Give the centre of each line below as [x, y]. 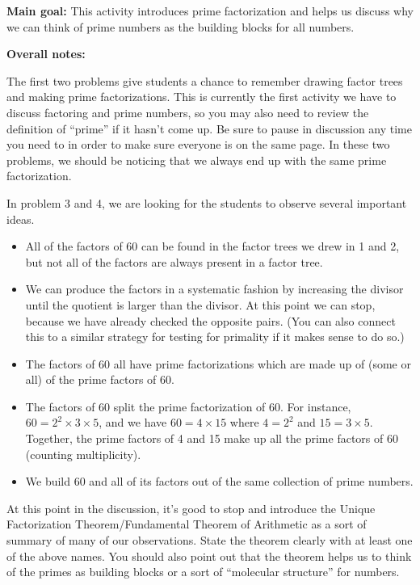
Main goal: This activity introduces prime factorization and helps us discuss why [210, 11]
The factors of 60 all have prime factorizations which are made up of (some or [218, 363]
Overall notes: [46, 54]
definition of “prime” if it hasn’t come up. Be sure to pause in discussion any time [209, 128]
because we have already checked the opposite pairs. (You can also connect [210, 320]
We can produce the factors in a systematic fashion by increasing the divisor [214, 289]
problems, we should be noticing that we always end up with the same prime [197, 160]
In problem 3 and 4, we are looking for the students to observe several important [207, 202]
